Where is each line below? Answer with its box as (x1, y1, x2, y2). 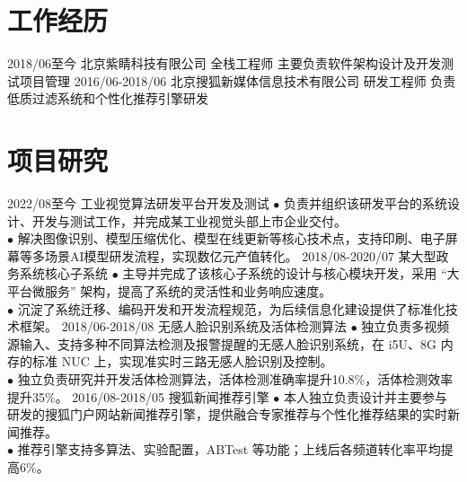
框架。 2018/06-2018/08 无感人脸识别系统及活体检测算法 (19, 317, 348, 336)
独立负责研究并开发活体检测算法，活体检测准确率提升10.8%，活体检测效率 (17, 369, 454, 388)
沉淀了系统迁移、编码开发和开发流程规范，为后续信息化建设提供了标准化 (17, 299, 445, 318)
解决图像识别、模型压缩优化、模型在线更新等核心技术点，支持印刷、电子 (17, 229, 445, 248)
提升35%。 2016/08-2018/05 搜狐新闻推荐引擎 (7, 387, 269, 406)
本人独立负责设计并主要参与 (284, 387, 448, 406)
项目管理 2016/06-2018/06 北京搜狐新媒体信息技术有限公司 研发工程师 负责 (19, 71, 456, 90)
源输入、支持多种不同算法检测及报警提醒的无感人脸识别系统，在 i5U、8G (7, 334, 437, 353)
